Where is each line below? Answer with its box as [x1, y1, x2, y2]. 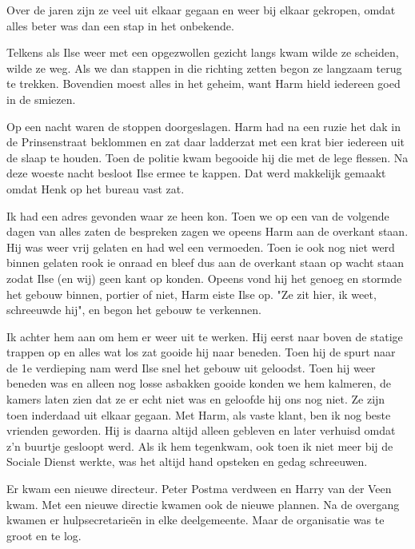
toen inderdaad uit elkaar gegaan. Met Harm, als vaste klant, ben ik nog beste [6, 406, 391, 423]
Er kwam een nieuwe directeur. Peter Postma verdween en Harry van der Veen [6, 480, 392, 497]
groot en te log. [6, 527, 82, 543]
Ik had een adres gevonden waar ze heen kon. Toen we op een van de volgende [6, 207, 389, 224]
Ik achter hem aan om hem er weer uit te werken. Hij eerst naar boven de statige [6, 328, 403, 344]
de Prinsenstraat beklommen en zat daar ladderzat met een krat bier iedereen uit [6, 133, 405, 150]
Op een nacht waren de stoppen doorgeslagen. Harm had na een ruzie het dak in [6, 117, 401, 134]
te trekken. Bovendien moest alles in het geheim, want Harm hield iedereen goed [6, 75, 401, 92]
